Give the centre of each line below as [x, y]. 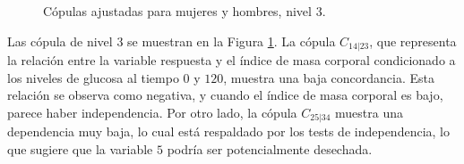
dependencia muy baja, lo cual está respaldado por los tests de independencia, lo [228, 131]
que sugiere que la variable [80, 148]
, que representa [413, 41]
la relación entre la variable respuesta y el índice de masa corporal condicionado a [232, 60]
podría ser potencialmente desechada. [270, 148]
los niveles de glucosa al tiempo [93, 77]
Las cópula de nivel [60, 41]
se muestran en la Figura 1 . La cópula [232, 41]
